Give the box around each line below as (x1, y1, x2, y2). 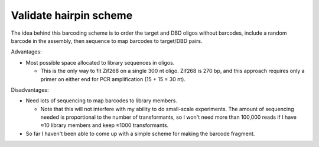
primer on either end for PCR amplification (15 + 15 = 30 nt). (40, 75, 186, 82)
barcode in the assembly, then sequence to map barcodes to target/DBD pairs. (11, 37, 203, 44)
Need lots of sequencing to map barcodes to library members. (25, 97, 177, 104)
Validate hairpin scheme (11, 9, 133, 22)
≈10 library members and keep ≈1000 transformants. (40, 122, 169, 129)
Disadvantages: (11, 86, 49, 93)
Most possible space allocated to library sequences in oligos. (25, 59, 175, 66)
